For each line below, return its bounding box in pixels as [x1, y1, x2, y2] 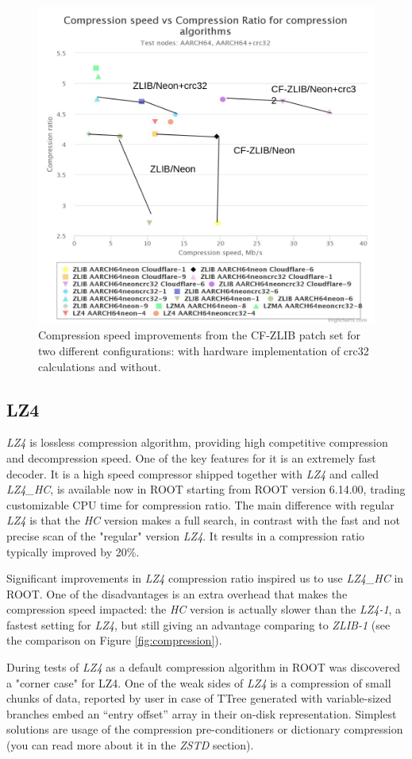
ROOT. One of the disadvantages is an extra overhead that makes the [6, 585, 348, 602]
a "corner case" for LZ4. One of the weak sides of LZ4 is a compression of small [6, 674, 391, 691]
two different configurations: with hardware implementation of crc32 [38, 342, 369, 358]
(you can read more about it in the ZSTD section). [6, 737, 254, 753]
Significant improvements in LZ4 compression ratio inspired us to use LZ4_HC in [6, 570, 404, 587]
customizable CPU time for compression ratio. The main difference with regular [6, 496, 395, 513]
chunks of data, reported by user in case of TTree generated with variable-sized [6, 690, 392, 707]
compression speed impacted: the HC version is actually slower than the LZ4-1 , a [6, 601, 402, 618]
